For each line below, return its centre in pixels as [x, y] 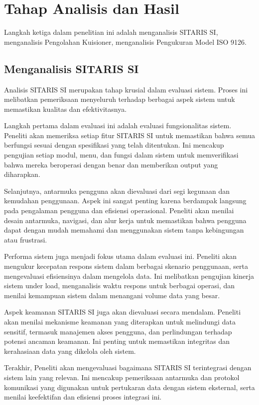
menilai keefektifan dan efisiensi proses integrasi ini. [83, 397]
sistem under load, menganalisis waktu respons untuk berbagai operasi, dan [120, 285]
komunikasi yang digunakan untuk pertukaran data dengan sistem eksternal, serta [129, 387]
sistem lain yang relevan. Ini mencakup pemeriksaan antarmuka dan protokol [122, 377]
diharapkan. [22, 174]
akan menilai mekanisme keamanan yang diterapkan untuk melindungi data [120, 321]
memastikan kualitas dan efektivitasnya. [65, 109]
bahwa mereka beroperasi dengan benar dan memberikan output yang [111, 164]
